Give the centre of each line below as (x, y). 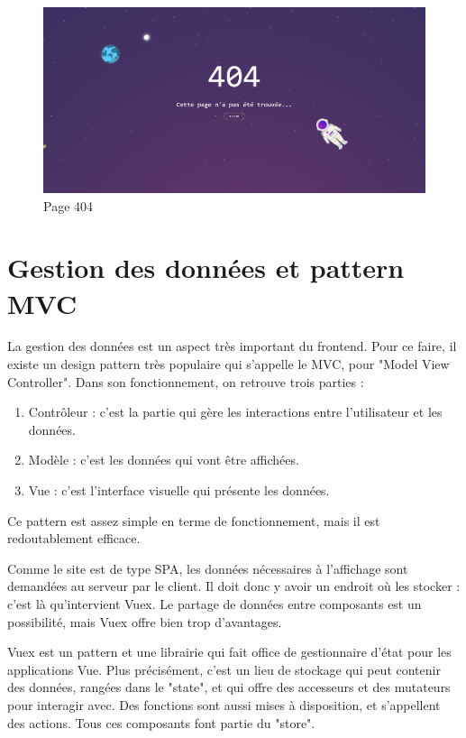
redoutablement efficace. (74, 538)
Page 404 (69, 205)
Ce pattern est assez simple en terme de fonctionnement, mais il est (194, 520)
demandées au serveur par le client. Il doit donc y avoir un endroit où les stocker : (234, 586)
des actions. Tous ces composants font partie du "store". (161, 722)
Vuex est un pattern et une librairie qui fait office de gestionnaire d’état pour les (229, 652)
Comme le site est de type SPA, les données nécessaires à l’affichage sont (208, 568)
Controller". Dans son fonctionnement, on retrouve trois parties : (186, 381)
